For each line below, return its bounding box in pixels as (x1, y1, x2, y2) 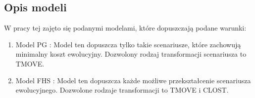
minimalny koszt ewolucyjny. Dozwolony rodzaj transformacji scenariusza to (15, 49, 247, 59)
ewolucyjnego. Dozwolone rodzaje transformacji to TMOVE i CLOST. (15, 85, 229, 95)
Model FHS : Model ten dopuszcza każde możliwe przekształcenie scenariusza (15, 75, 251, 85)
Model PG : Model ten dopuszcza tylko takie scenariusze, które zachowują (15, 39, 241, 49)
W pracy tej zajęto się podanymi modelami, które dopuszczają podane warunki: (4, 23, 247, 33)
